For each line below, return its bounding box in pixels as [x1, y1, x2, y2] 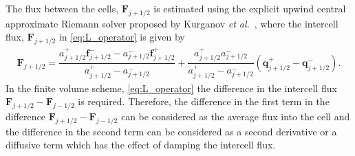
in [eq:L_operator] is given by [58, 30, 185, 44]
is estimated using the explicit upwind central [153, 1, 346, 15]
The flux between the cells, [6, 1, 119, 15]
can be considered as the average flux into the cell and [120, 109, 350, 123]
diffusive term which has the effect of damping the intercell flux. [6, 137, 276, 152]
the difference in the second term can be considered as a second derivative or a [6, 124, 337, 138]
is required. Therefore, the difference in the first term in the [78, 94, 330, 109]
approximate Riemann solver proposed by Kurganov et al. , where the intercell [6, 16, 338, 30]
